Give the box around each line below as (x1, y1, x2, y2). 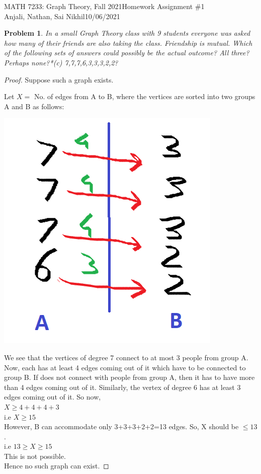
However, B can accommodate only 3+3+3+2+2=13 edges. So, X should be (4, 421, 239, 432)
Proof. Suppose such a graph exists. (4, 74, 114, 85)
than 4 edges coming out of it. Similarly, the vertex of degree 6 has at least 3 (4, 381, 241, 392)
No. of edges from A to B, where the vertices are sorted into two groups (34, 91, 255, 102)
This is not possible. (4, 450, 66, 461)
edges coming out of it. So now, (4, 391, 101, 402)
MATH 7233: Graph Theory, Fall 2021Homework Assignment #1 (4, 1, 205, 11)
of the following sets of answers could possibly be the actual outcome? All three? (4, 47, 249, 58)
